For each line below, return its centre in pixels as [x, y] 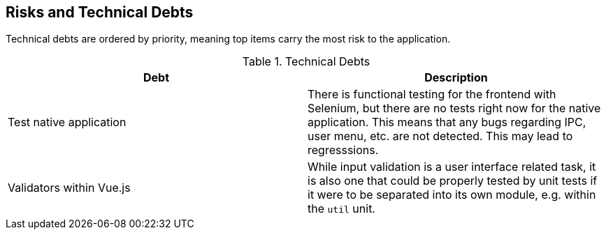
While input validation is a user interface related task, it [452, 167]
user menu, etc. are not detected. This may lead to [440, 136]
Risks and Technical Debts [100, 12]
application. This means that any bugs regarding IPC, [447, 122]
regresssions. [343, 150]
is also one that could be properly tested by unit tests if [453, 181]
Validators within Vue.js [69, 188]
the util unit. [341, 209]
